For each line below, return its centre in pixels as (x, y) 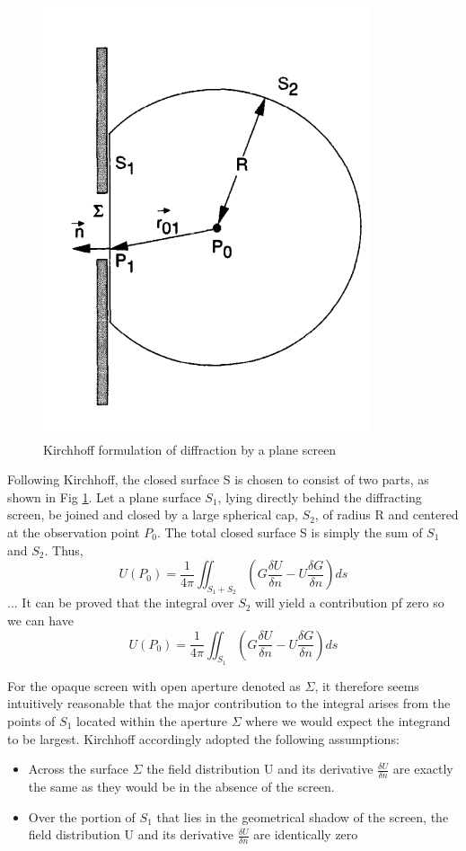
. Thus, (64, 550)
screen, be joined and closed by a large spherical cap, (153, 514)
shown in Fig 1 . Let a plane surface (104, 496)
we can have (40, 620)
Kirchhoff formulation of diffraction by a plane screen (190, 449)
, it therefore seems (367, 685)
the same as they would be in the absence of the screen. (181, 786)
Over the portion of (82, 816)
